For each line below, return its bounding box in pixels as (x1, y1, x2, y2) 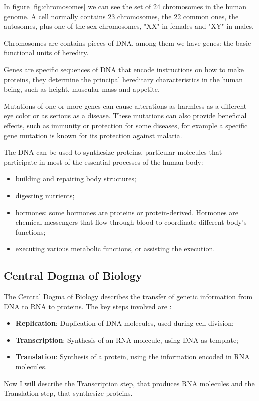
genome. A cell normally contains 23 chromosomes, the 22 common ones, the (4, 11, 239, 21)
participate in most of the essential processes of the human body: (4, 156, 203, 167)
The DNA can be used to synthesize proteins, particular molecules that (4, 147, 222, 157)
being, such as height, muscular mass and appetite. (4, 84, 160, 94)
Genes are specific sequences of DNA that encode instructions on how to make (4, 64, 244, 74)
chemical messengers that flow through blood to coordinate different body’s (15, 217, 247, 227)
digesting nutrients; (15, 190, 75, 200)
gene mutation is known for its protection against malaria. (4, 130, 182, 140)
